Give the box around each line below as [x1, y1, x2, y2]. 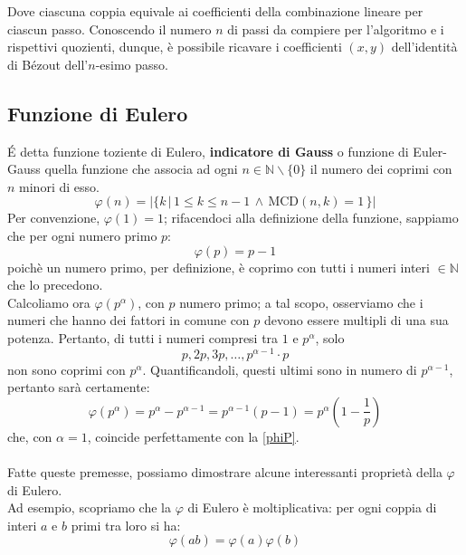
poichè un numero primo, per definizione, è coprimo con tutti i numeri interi [7, 257, 430, 276]
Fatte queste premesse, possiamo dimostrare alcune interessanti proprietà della [7, 462, 442, 481]
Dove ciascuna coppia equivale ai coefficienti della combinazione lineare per [7, 2, 423, 20]
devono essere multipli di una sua [264, 311, 449, 330]
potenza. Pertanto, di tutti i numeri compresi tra [7, 328, 279, 347]
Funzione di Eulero [7, 99, 188, 127]
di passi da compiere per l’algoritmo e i [227, 19, 444, 38]
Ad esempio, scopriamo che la [7, 498, 171, 517]
